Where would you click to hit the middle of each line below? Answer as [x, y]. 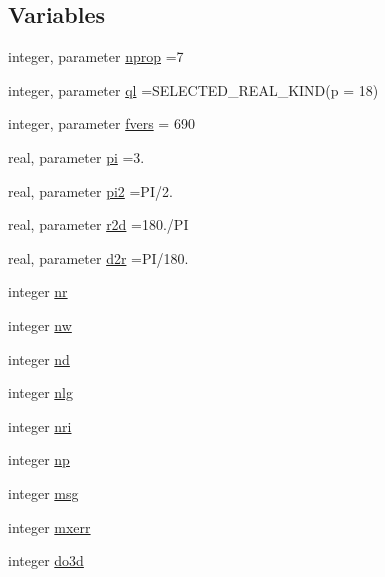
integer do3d [46, 560]
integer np [39, 459]
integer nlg [40, 392]
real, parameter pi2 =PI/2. [90, 190]
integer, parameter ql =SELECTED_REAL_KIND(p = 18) [193, 89]
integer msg [43, 492]
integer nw [40, 324]
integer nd [39, 358]
